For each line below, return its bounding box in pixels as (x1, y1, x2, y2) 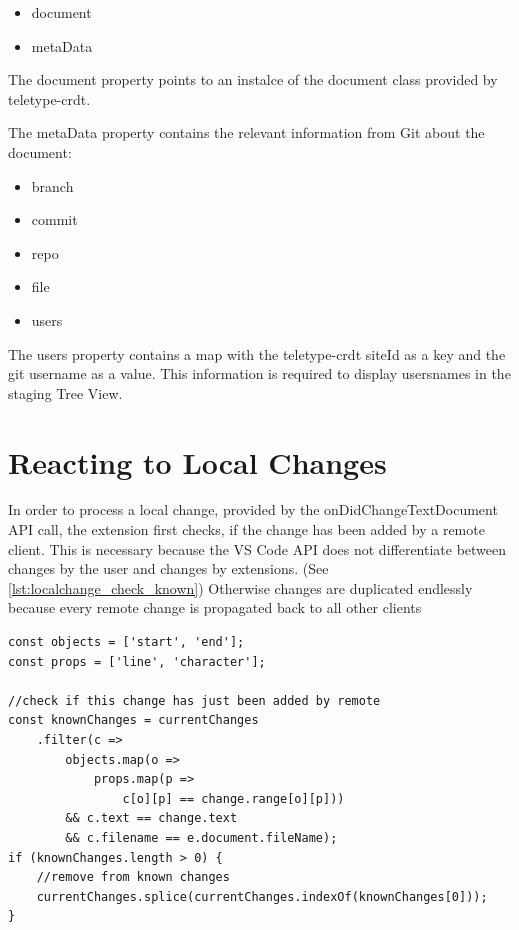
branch (31, 175, 74, 196)
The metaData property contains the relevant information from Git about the (8, 122, 485, 143)
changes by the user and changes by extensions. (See (8, 558, 329, 579)
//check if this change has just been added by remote (8, 693, 381, 708)
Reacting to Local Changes (8, 441, 387, 482)
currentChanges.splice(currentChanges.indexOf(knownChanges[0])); (36, 889, 488, 904)
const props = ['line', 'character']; (8, 654, 266, 669)
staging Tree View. (8, 382, 123, 403)
